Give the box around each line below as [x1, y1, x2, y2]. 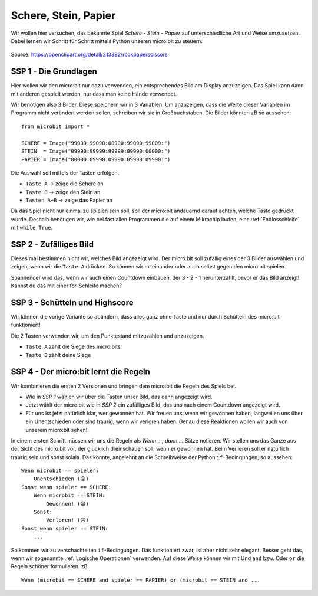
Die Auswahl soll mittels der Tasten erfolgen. [11, 169, 120, 176]
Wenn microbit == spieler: [21, 467, 100, 474]
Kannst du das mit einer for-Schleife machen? [11, 282, 122, 289]
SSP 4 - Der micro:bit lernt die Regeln [11, 366, 150, 377]
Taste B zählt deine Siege [25, 351, 91, 358]
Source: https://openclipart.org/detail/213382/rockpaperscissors [11, 51, 168, 58]
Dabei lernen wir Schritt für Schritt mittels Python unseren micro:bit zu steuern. [11, 37, 203, 44]
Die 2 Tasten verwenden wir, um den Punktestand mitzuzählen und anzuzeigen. [11, 332, 204, 339]
